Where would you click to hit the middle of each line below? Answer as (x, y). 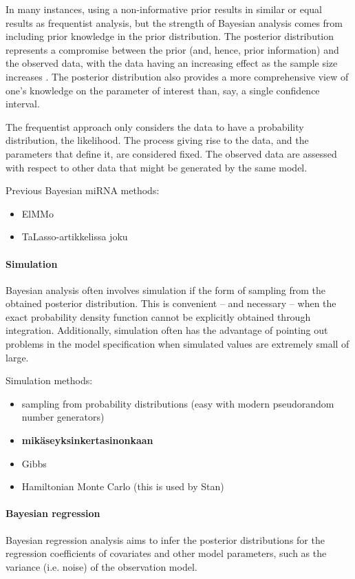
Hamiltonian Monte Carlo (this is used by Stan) (123, 486)
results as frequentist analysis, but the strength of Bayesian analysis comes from (174, 22)
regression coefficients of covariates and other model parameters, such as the (166, 553)
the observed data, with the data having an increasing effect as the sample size (172, 63)
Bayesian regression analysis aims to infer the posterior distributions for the (165, 539)
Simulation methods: (49, 380)
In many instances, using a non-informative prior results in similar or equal (164, 9)
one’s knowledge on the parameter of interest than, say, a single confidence (163, 90)
